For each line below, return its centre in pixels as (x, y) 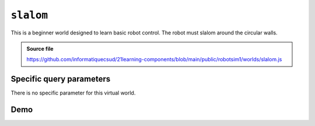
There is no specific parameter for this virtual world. (73, 93)
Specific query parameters (61, 79)
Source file (40, 48)
